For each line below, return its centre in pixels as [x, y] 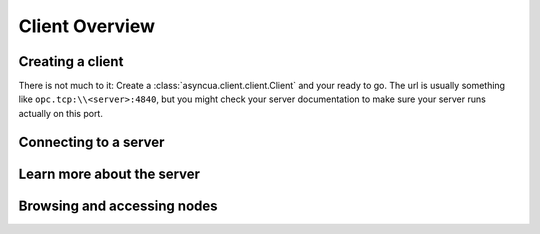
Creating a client [71, 61]
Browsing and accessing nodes [118, 205]
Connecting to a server [91, 141]
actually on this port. [61, 113]
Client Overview [86, 26]
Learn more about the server [109, 173]
